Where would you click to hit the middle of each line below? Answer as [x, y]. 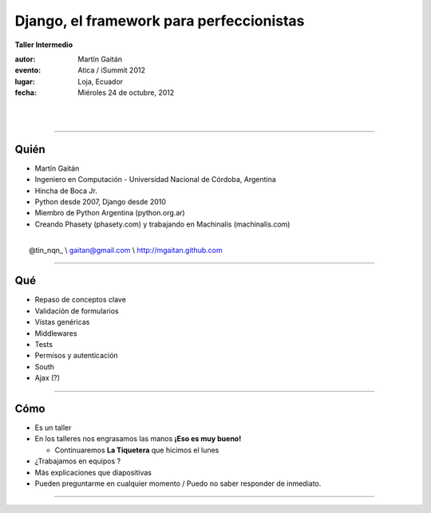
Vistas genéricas [62, 322]
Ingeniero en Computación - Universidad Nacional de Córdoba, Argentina [156, 180]
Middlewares [56, 333]
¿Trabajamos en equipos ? [78, 461]
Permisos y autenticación [77, 356]
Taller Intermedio [44, 45]
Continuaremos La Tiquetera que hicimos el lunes [137, 450]
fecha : [26, 93]
